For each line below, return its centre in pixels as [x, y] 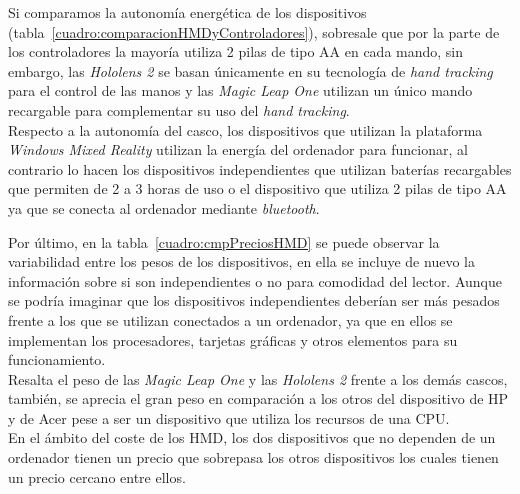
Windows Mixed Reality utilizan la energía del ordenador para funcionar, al [238, 149]
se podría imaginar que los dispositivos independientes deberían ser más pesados [254, 300]
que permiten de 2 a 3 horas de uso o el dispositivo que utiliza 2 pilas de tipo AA [257, 188]
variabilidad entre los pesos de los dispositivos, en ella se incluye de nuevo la [241, 261]
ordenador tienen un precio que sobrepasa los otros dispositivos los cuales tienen [253, 457]
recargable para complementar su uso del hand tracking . [179, 109]
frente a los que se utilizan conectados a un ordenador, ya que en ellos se [230, 319]
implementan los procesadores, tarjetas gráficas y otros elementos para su [233, 339]
